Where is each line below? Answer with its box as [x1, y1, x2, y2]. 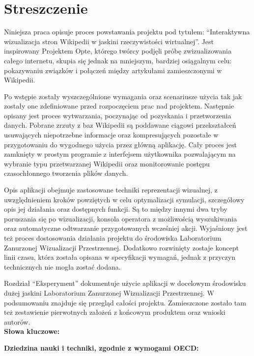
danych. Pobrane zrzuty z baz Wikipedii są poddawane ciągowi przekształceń [4, 120, 236, 130]
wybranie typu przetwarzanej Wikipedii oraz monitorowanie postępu [4, 158, 210, 168]
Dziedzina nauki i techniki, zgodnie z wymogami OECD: [4, 342, 199, 353]
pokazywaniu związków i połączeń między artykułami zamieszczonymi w [4, 65, 222, 75]
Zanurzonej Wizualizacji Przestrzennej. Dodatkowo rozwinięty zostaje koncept [4, 242, 239, 252]
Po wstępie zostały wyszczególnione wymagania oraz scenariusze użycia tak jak [4, 91, 242, 101]
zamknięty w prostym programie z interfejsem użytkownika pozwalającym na [4, 149, 236, 159]
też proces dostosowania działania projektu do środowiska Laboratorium [4, 233, 222, 243]
